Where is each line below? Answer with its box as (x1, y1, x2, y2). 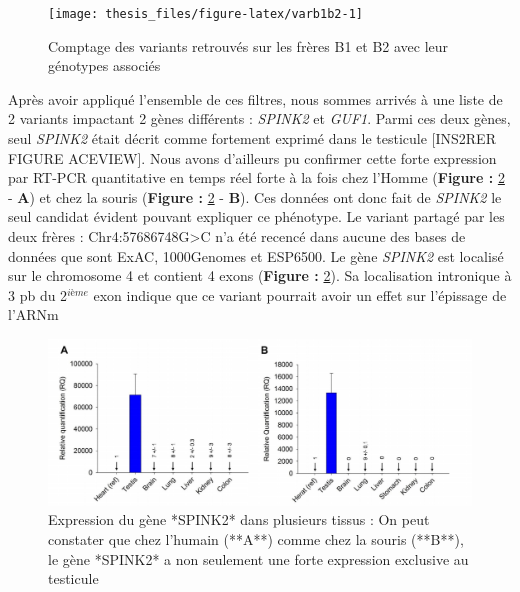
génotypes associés (48, 55, 161, 76)
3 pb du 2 (8, 284, 68, 305)
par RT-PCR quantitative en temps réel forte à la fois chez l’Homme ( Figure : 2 (8, 167, 505, 188)
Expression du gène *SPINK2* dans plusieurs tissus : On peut (48, 509, 430, 530)
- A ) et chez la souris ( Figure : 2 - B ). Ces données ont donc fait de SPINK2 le (8, 186, 502, 207)
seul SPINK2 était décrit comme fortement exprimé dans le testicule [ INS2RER (8, 128, 496, 149)
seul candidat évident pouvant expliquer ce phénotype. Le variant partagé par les (8, 206, 505, 227)
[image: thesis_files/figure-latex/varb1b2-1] (48, 7, 363, 21)
